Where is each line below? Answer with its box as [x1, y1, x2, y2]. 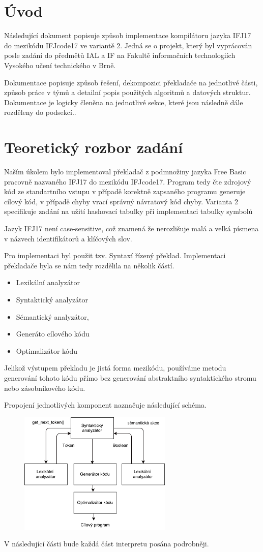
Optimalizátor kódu [16, 345, 78, 356]
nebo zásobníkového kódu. [4, 382, 85, 393]
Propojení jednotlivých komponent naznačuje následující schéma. [4, 400, 207, 410]
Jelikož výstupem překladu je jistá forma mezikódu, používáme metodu [4, 362, 226, 373]
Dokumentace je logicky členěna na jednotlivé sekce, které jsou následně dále [4, 97, 243, 107]
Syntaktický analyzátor [16, 294, 89, 304]
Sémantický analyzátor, [16, 311, 89, 322]
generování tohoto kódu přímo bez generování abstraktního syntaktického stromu [4, 372, 256, 383]
